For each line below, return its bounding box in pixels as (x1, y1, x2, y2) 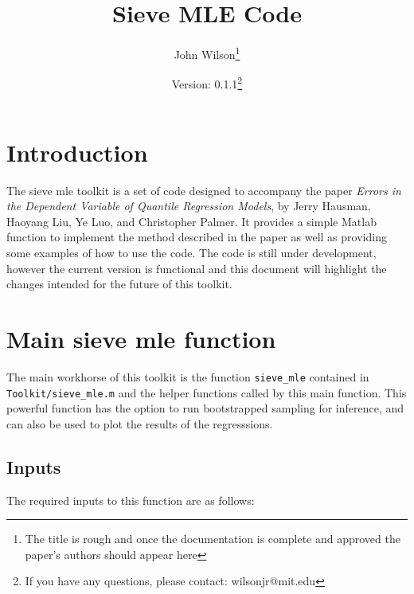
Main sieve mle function (6, 322, 276, 354)
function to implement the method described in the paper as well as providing (6, 229, 387, 245)
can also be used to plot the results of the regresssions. (6, 415, 273, 432)
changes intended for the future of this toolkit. (6, 276, 232, 292)
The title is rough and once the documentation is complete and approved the (25, 530, 400, 547)
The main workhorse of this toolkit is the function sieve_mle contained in (6, 368, 369, 385)
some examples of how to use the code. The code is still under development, (6, 244, 377, 260)
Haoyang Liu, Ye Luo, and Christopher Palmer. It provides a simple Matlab (6, 213, 377, 229)
